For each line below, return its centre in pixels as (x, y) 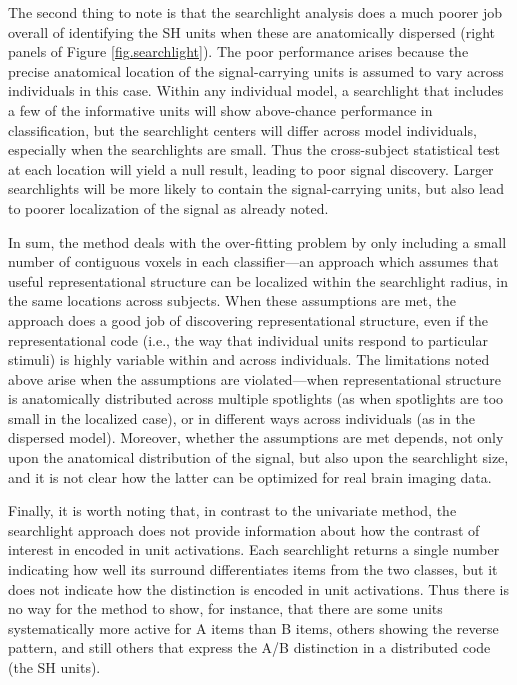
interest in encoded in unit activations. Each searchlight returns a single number (254, 549)
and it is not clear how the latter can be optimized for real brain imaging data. (250, 476)
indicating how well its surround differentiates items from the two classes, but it (253, 569)
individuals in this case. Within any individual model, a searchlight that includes (256, 90)
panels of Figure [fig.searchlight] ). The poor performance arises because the (238, 51)
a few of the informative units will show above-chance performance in (220, 109)
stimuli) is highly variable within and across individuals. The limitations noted (249, 359)
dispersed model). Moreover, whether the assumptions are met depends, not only (256, 437)
